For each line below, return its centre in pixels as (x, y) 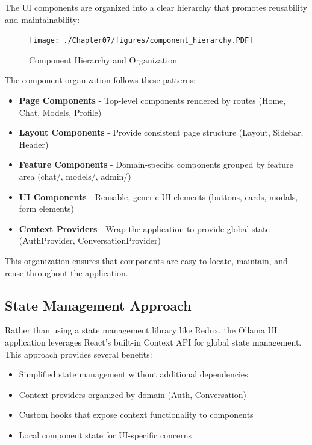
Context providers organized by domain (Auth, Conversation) (133, 394)
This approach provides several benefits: (79, 354)
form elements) (46, 208)
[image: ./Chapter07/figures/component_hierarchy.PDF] (141, 41)
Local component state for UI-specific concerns (105, 434)
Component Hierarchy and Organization (103, 59)
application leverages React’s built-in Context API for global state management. (153, 342)
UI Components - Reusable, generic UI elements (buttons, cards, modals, (158, 196)
